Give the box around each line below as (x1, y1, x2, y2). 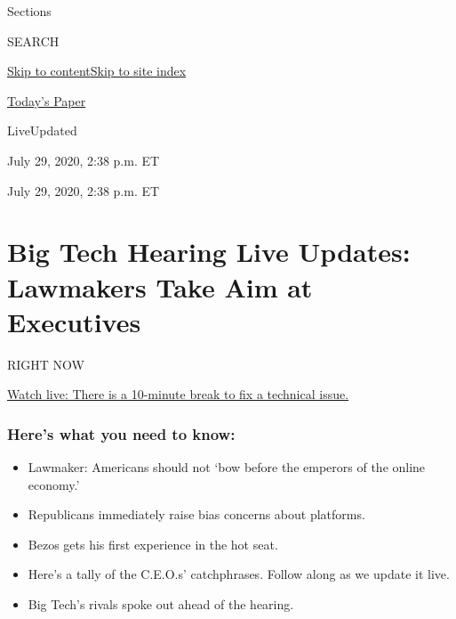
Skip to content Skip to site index (7, 61, 187, 80)
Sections (7, 2, 52, 20)
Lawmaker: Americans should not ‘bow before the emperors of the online (28, 458, 426, 476)
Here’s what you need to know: (7, 422, 236, 444)
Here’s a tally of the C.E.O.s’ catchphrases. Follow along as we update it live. (28, 565, 450, 583)
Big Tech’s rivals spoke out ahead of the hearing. (28, 595, 294, 614)
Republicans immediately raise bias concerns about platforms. (28, 505, 365, 524)
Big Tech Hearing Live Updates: (7, 233, 411, 270)
